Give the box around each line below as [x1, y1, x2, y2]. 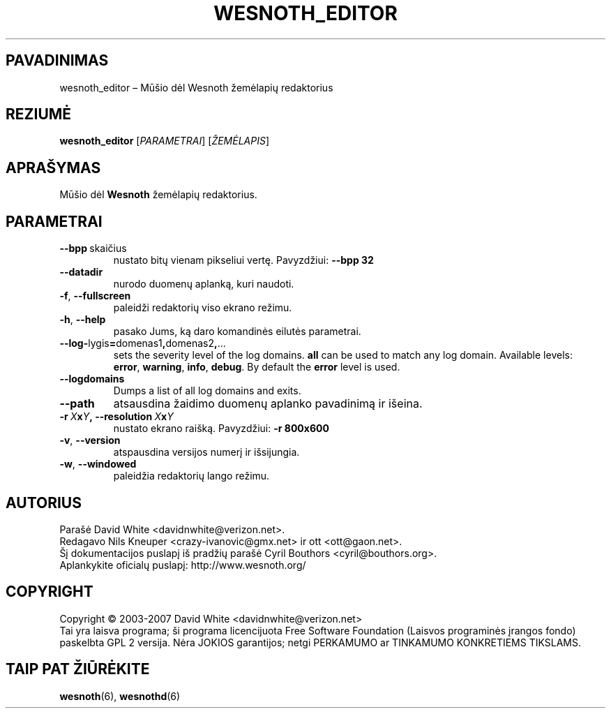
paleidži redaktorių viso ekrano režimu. [113, 302, 292, 314]
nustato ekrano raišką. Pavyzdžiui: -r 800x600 [113, 422, 329, 435]
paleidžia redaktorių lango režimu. [113, 470, 270, 482]
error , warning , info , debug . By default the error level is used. [113, 361, 400, 373]
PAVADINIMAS [6, 52, 109, 70]
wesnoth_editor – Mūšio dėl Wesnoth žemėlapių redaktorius [59, 81, 333, 94]
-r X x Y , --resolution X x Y [59, 410, 174, 423]
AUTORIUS [6, 493, 82, 512]
